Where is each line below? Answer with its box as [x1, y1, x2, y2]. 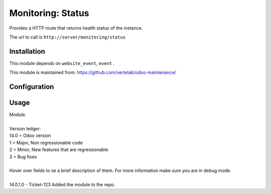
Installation [9, 47, 45, 55]
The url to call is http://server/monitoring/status [9, 34, 126, 40]
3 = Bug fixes [9, 153, 37, 159]
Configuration [9, 82, 54, 91]
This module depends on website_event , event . [9, 60, 115, 66]
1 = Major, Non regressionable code [9, 139, 83, 145]
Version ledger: [9, 125, 41, 131]
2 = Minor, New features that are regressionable [9, 146, 108, 152]
